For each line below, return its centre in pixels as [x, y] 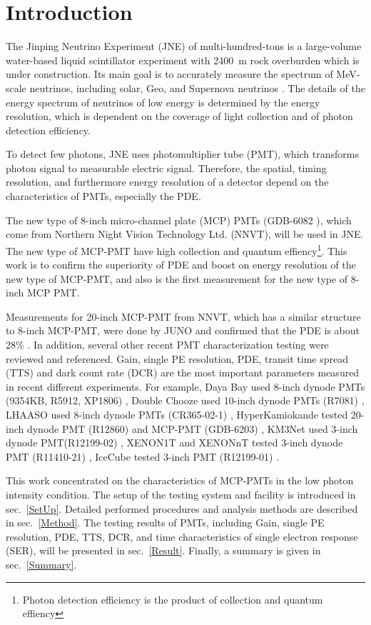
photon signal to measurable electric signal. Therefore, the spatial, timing [166, 167]
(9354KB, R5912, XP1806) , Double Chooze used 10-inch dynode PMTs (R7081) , [185, 400]
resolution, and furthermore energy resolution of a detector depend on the [167, 182]
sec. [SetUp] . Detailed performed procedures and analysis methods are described [182, 508]
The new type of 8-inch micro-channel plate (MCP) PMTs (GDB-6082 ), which [179, 220]
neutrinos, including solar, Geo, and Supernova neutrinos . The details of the [197, 87]
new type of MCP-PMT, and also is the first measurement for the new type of [177, 278]
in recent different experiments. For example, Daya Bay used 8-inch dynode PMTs [185, 386]
